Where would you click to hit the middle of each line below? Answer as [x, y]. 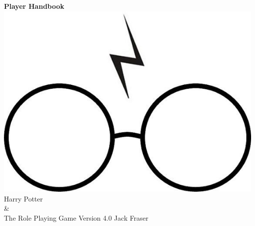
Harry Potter [24, 198]
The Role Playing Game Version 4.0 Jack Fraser [76, 218]
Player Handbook [34, 6]
